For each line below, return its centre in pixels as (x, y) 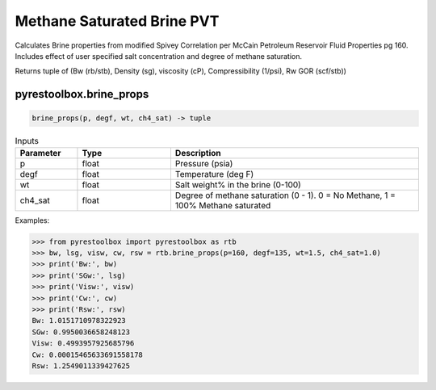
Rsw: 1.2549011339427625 (81, 366)
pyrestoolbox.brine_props (82, 94)
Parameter (40, 153)
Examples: (32, 220)
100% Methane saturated (223, 205)
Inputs (27, 140)
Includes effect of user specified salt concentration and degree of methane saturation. (159, 56)
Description (198, 153)
